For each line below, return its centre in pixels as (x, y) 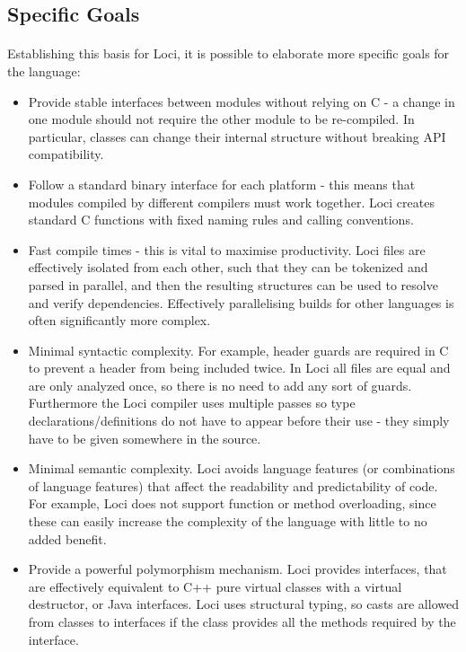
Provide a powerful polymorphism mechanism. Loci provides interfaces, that (237, 569)
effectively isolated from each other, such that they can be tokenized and (228, 267)
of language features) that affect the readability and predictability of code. (233, 485)
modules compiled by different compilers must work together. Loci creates (231, 202)
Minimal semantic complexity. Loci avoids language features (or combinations (242, 468)
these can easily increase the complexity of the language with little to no (228, 521)
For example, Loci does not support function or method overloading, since (232, 503)
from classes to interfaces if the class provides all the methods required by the (242, 621)
